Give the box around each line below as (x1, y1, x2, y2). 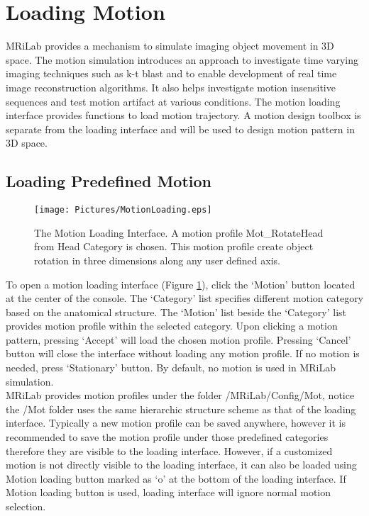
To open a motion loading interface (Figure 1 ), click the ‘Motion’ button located (6, 276, 356, 291)
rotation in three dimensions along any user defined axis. (34, 252, 280, 267)
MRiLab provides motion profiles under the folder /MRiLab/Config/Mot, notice (6, 388, 355, 403)
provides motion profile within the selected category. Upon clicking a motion (6, 318, 338, 333)
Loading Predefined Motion (6, 170, 211, 192)
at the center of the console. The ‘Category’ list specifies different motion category (6, 291, 364, 305)
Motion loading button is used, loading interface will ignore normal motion (6, 485, 331, 500)
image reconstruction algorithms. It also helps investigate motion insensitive (6, 79, 336, 94)
